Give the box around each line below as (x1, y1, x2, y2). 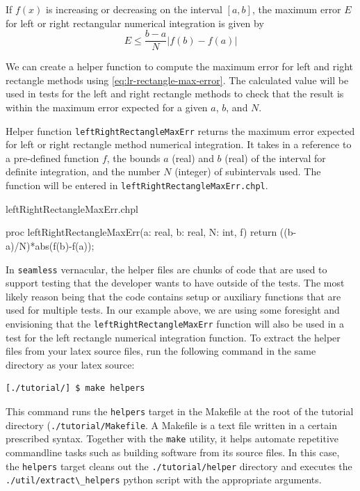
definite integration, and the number (6, 164, 161, 179)
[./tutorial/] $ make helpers (6, 383, 145, 394)
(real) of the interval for (224, 150, 326, 165)
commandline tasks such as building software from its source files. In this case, (6, 444, 340, 459)
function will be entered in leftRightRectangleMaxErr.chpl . (6, 178, 268, 193)
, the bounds (106, 150, 161, 165)
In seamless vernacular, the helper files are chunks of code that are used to (6, 261, 327, 276)
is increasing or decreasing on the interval (46, 2, 222, 16)
